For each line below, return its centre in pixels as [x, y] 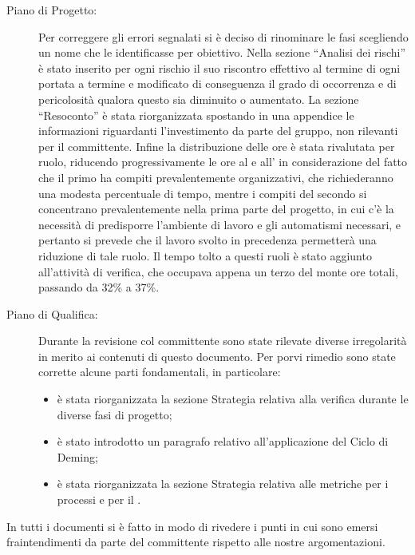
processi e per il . [99, 499]
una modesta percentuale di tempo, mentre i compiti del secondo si [203, 193]
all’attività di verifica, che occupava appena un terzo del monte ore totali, [218, 271]
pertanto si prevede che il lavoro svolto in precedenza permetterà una [207, 240]
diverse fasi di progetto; [115, 414]
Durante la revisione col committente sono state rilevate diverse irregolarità [223, 341]
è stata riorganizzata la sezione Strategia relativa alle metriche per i [223, 484]
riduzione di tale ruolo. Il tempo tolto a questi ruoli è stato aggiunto [205, 255]
